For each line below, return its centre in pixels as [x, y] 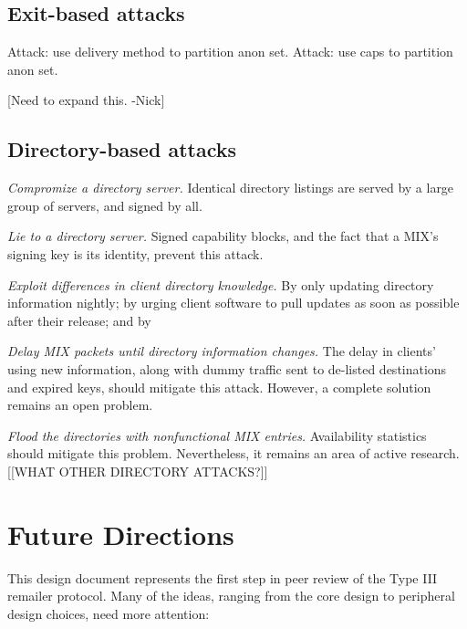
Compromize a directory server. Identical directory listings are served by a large [231, 188]
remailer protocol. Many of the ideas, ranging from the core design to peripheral [231, 596]
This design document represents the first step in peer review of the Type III [223, 577]
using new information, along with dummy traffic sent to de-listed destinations [227, 368]
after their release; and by [79, 320]
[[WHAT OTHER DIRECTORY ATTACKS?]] [138, 471]
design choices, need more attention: [109, 613]
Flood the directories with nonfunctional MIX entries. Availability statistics [217, 435]
